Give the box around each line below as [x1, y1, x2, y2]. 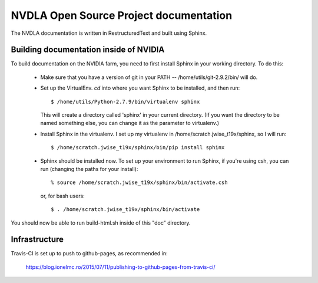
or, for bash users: [40, 192, 85, 199]
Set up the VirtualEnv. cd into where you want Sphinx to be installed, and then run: [40, 84, 240, 91]
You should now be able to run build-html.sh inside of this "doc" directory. [11, 219, 191, 226]
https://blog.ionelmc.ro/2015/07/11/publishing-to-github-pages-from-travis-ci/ [25, 263, 216, 271]
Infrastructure [11, 235, 64, 245]
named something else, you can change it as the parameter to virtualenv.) [40, 120, 220, 127]
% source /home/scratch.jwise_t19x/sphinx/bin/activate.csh [51, 179, 228, 186]
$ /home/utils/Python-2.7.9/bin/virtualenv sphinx [51, 98, 200, 105]
